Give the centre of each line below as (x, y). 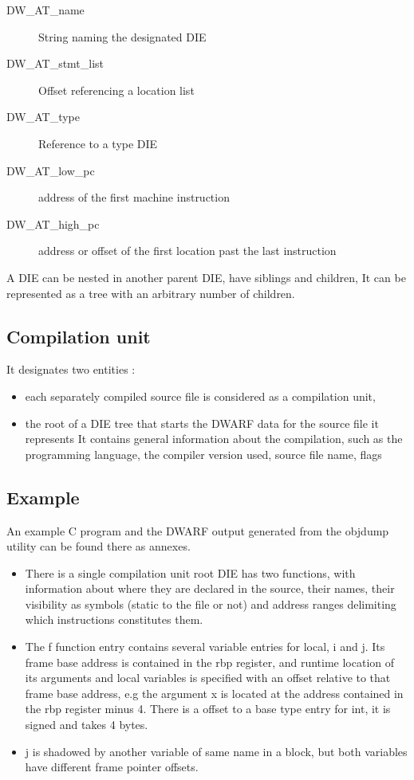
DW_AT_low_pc (51, 170)
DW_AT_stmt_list (55, 63)
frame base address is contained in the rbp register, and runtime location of (210, 662)
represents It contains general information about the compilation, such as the (214, 439)
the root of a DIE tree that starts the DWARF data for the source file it (202, 423)
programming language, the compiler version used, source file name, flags (203, 454)
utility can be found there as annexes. (99, 546)
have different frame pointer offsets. (112, 767)
